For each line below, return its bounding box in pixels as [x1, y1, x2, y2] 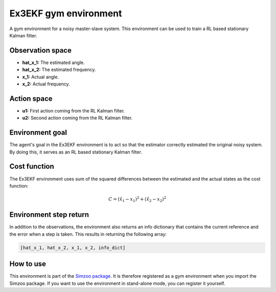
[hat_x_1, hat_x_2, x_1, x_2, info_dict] [20, 244, 126, 251]
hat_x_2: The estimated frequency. [22, 66, 96, 73]
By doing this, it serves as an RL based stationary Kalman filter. [9, 149, 143, 155]
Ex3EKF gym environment [9, 8, 122, 19]
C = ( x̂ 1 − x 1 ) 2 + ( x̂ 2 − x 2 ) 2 [108, 195, 167, 203]
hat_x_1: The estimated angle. [22, 59, 85, 65]
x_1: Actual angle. [22, 74, 59, 80]
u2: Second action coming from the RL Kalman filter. [22, 115, 133, 121]
